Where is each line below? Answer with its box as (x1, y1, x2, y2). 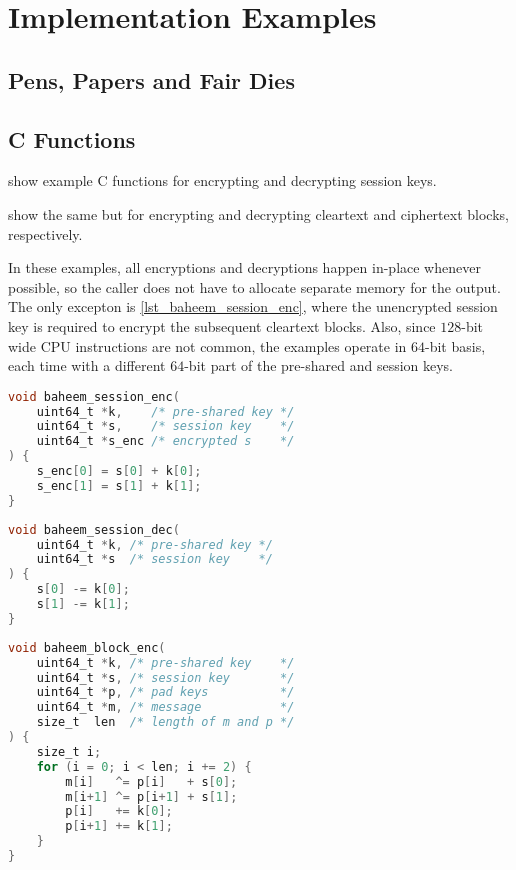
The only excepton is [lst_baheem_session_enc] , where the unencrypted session (8, 296, 498, 317)
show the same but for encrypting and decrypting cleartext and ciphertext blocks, (8, 203, 509, 224)
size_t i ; (36, 744, 102, 759)
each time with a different (8, 355, 166, 376)
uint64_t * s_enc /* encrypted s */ (36, 434, 295, 449)
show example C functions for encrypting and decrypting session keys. (8, 170, 437, 191)
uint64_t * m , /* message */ (36, 700, 295, 715)
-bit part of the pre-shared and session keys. (184, 355, 454, 376)
